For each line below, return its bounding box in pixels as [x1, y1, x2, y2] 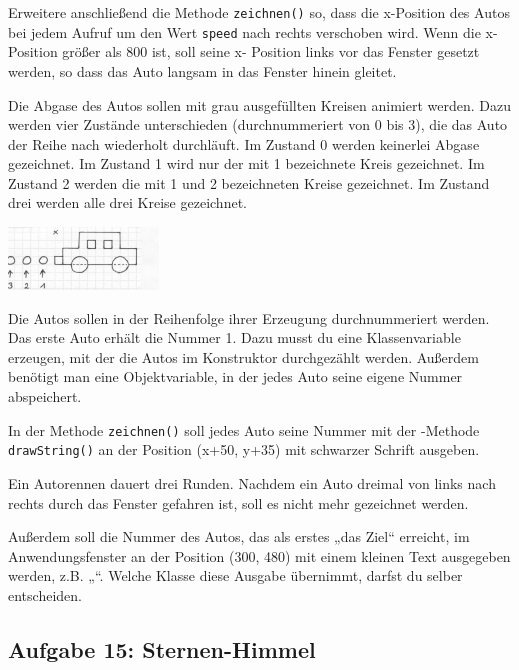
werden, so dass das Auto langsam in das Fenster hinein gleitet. [8, 60, 397, 81]
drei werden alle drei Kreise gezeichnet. [8, 192, 247, 213]
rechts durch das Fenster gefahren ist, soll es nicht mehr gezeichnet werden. [8, 492, 469, 513]
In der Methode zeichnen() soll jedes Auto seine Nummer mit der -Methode [8, 419, 480, 440]
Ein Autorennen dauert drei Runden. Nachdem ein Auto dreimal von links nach [8, 472, 496, 493]
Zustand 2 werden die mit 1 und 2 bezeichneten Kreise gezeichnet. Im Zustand [8, 172, 490, 193]
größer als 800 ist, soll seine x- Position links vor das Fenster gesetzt [62, 41, 480, 62]
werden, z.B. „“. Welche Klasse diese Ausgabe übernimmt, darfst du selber [8, 565, 463, 586]
